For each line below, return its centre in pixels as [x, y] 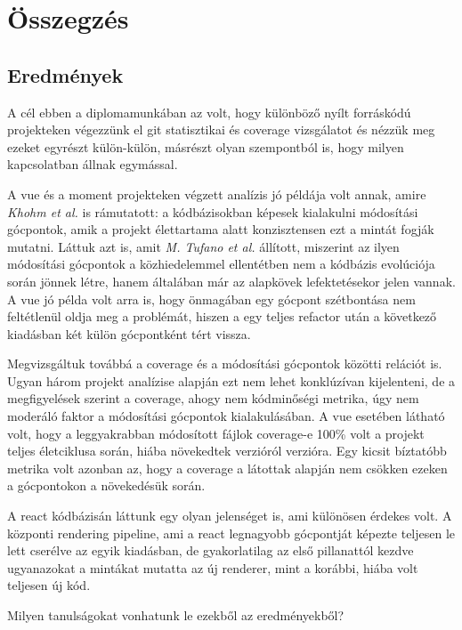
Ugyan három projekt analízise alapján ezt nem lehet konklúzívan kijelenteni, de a [231, 380]
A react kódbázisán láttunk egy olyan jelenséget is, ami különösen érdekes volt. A [230, 516]
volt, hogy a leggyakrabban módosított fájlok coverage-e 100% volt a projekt [216, 433]
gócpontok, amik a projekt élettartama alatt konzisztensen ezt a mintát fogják [221, 229]
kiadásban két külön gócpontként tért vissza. [129, 333]
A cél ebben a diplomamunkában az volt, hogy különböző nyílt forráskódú [209, 112]
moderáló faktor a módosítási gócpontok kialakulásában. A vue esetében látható [226, 416]
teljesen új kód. [49, 585]
